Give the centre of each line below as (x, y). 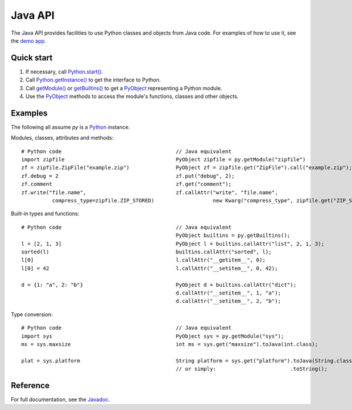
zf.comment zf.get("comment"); (126, 184)
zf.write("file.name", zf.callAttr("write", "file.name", (150, 192)
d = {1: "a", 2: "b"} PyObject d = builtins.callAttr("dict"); (159, 285)
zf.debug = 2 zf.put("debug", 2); (128, 176)
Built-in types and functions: (45, 214)
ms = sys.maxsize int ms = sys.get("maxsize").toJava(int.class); (170, 344)
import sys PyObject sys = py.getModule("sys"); (153, 336)
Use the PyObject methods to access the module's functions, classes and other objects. (132, 96)
